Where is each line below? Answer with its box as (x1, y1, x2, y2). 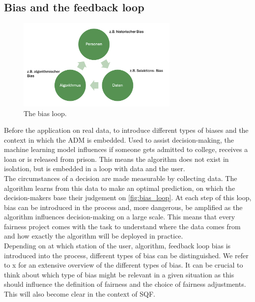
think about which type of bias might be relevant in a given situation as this (4, 269, 234, 279)
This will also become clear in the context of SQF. (4, 289, 155, 299)
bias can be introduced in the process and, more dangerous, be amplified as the (4, 202, 243, 212)
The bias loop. (24, 108, 67, 119)
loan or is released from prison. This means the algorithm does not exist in (4, 153, 229, 164)
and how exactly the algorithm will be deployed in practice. (4, 231, 183, 241)
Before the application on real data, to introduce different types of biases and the (4, 124, 249, 135)
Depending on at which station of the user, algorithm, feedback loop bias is (4, 241, 231, 251)
